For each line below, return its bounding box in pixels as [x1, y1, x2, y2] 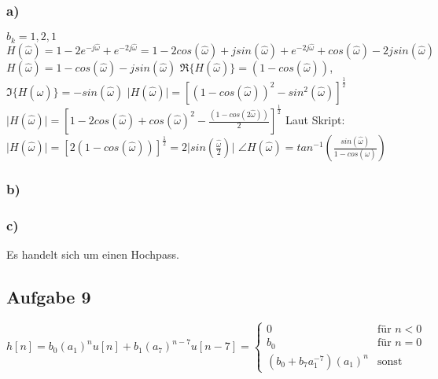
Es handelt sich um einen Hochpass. [6, 246, 179, 263]
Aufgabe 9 [6, 285, 91, 309]
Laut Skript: [285, 112, 345, 128]
